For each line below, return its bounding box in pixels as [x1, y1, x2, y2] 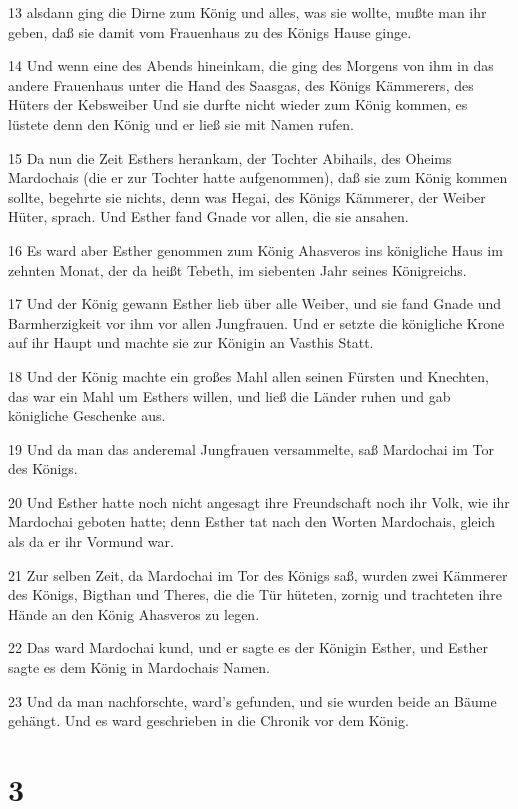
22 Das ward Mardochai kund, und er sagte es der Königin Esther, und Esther [8, 637, 488, 658]
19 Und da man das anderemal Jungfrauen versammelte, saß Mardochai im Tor [8, 438, 494, 459]
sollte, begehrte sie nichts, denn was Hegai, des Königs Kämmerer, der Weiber [8, 186, 486, 207]
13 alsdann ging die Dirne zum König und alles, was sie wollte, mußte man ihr [8, 2, 487, 22]
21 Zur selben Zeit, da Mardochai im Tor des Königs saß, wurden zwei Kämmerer [8, 564, 508, 585]
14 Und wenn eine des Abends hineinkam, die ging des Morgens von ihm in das [8, 55, 494, 76]
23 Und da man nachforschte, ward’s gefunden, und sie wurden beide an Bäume [8, 690, 497, 711]
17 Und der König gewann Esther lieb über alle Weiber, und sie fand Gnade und [8, 293, 501, 314]
